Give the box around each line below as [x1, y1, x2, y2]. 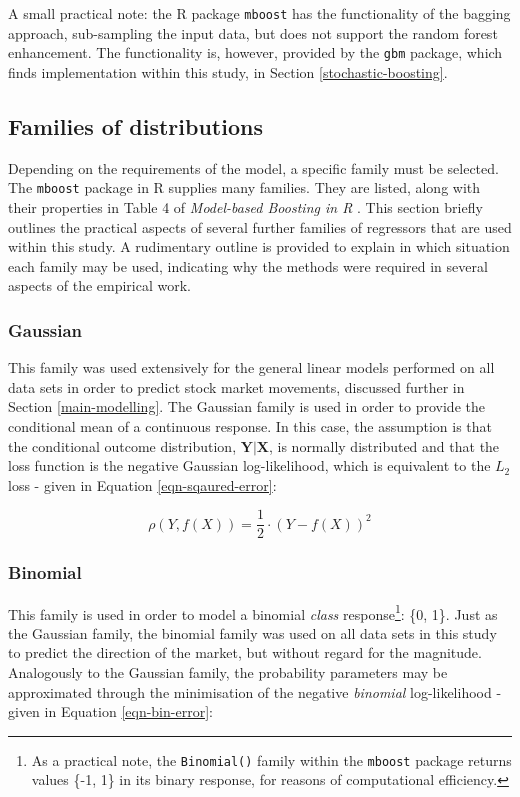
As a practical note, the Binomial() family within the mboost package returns [31, 749, 512, 770]
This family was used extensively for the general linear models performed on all [8, 357, 495, 378]
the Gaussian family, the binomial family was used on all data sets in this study [8, 622, 497, 643]
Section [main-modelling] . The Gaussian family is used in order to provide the [8, 396, 485, 417]
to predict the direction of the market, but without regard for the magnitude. [8, 642, 482, 663]
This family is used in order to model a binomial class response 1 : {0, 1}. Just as [8, 600, 498, 624]
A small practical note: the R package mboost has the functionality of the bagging [8, 3, 511, 23]
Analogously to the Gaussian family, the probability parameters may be [8, 662, 448, 683]
